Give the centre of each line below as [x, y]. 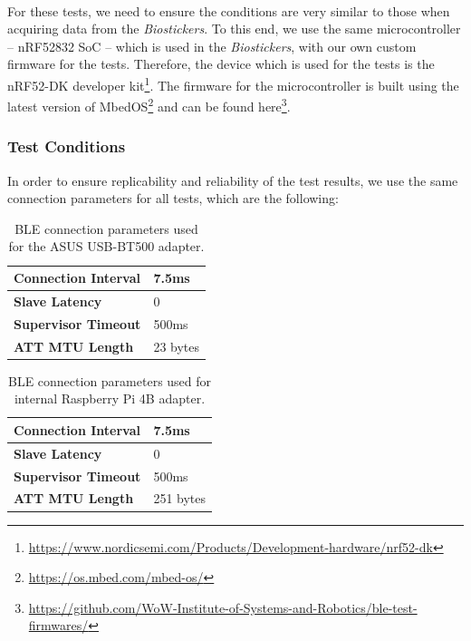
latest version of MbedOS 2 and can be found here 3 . [149, 105]
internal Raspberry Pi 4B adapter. [110, 398]
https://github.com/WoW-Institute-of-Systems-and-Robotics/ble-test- [223, 607]
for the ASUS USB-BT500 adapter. [106, 246]
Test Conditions [67, 146]
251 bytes [180, 498]
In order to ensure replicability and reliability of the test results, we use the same [233, 180]
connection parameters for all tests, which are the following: [173, 198]
